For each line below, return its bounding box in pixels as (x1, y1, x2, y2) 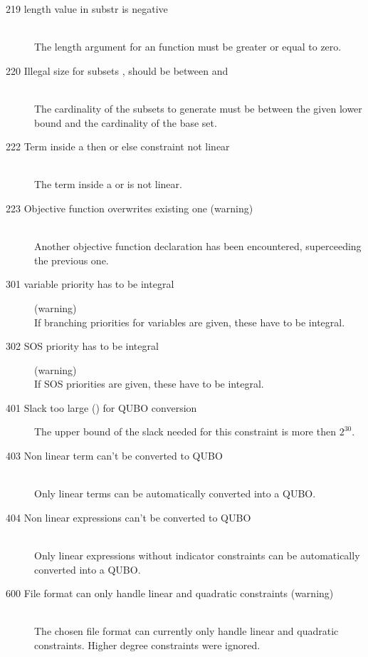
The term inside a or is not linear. (34, 177, 182, 192)
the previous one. (34, 252, 109, 267)
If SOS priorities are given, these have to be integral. (34, 376, 264, 391)
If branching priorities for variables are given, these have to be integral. (34, 314, 345, 329)
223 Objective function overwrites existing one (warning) (6, 200, 253, 215)
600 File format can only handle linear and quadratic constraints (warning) (6, 586, 334, 601)
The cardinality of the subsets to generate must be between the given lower (34, 100, 362, 115)
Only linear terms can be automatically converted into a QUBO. (34, 486, 316, 501)
